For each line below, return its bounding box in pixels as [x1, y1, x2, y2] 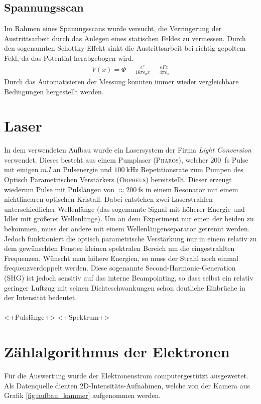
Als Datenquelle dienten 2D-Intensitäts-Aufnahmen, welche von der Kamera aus [4, 380, 250, 390]
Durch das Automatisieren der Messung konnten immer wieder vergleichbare [4, 76, 239, 86]
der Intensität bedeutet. [4, 292, 77, 303]
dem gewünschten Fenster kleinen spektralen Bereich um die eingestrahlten [4, 243, 235, 253]
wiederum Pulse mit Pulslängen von [4, 184, 114, 194]
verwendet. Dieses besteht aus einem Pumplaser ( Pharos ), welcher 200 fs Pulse [4, 154, 248, 165]
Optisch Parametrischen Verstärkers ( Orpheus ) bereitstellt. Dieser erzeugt [4, 174, 232, 184]
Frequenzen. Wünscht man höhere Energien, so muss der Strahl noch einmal [4, 252, 238, 263]
